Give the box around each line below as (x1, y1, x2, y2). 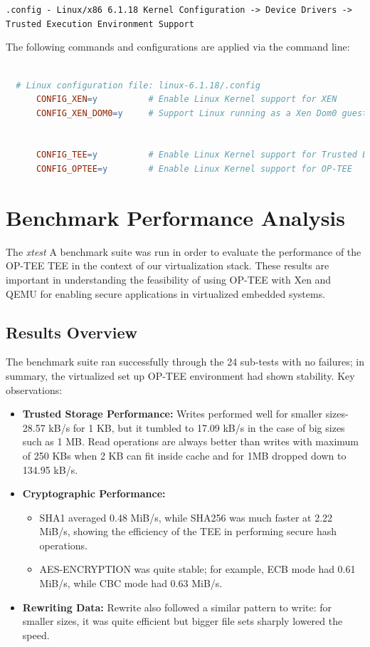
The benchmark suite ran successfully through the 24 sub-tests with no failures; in (6, 354, 364, 369)
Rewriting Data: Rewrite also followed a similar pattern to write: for (22, 599, 332, 614)
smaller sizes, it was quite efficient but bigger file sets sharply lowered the (22, 614, 343, 628)
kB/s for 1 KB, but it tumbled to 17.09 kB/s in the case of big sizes (48, 420, 345, 435)
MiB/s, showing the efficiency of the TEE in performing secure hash (39, 524, 337, 539)
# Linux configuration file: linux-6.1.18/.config (16, 80, 260, 90)
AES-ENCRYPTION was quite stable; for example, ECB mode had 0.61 (39, 561, 356, 576)
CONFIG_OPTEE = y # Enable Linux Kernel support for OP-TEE (36, 164, 352, 175)
